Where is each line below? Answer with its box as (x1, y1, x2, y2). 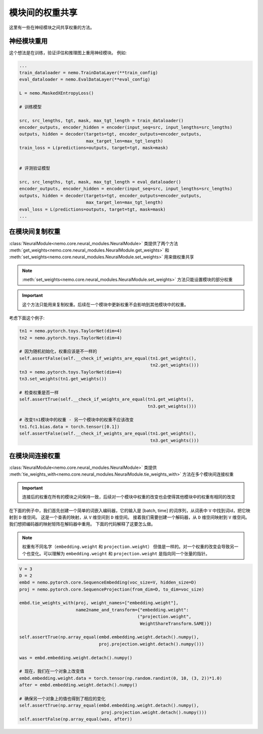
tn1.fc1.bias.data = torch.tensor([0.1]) (19, 424, 120, 429)
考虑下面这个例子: (9, 315, 45, 321)
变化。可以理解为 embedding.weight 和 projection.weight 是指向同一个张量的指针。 (30, 550, 210, 556)
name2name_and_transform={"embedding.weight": (75, 607, 189, 612)
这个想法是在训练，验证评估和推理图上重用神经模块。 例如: (9, 50, 127, 56)
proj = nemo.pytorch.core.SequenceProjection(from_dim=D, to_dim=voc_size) (19, 587, 205, 592)
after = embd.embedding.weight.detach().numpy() (19, 682, 138, 688)
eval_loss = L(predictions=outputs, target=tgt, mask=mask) (19, 207, 166, 212)
